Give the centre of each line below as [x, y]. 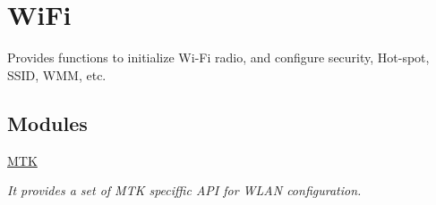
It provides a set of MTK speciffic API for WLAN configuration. [184, 190]
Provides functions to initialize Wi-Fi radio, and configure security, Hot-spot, [218, 57]
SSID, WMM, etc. [57, 74]
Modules [47, 123]
